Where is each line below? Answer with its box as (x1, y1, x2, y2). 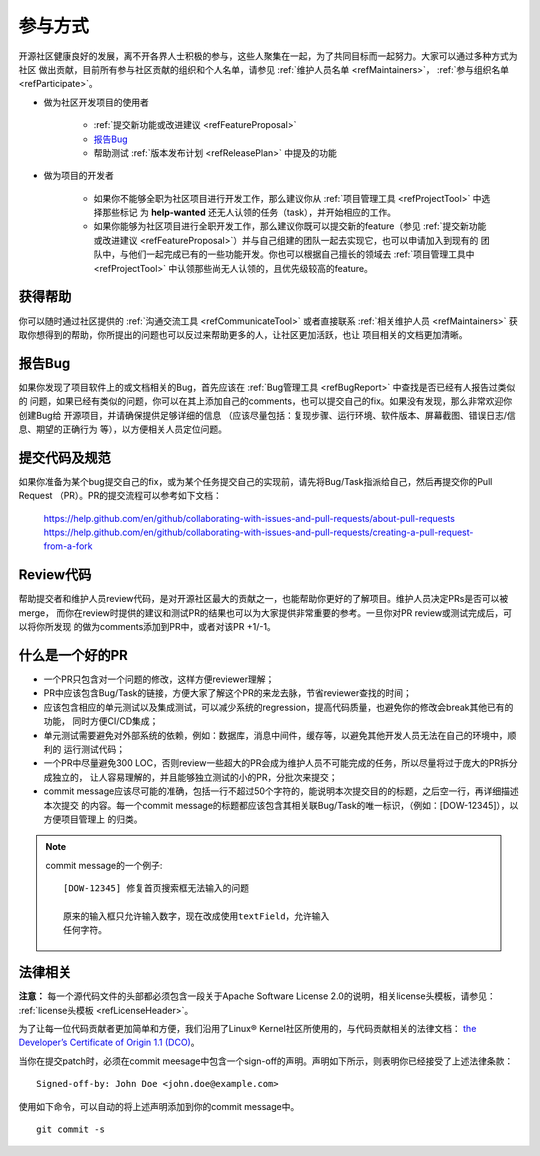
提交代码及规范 (18, 449, 111, 466)
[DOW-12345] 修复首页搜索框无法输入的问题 (63, 883, 250, 894)
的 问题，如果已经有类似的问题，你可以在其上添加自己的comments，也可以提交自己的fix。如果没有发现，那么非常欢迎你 (18, 395, 513, 407)
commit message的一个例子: (45, 859, 163, 871)
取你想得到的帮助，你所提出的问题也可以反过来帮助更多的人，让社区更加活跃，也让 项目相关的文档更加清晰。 (18, 328, 468, 340)
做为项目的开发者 (43, 170, 114, 182)
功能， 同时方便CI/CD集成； (43, 715, 159, 727)
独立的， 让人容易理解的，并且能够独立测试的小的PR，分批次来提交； (51, 771, 338, 783)
